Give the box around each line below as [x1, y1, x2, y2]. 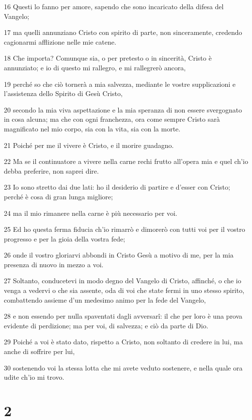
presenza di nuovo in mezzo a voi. [4, 259, 104, 269]
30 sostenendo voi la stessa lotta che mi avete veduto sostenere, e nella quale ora [4, 362, 243, 372]
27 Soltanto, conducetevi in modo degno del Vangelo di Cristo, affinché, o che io [4, 275, 241, 286]
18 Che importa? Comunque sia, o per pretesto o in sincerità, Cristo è [4, 53, 212, 63]
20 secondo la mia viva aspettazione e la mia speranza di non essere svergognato [4, 104, 242, 114]
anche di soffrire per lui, [4, 346, 75, 356]
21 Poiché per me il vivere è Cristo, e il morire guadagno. [4, 140, 174, 150]
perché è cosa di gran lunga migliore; [4, 191, 113, 201]
